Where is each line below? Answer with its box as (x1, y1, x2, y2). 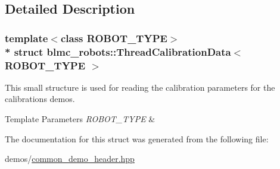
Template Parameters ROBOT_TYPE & (5, 113, 155, 125)
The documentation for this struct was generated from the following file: (5, 132, 269, 145)
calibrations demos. (5, 93, 75, 105)
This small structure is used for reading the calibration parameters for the (5, 81, 275, 93)
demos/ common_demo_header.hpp (5, 152, 135, 165)
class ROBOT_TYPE (60, 30, 167, 45)
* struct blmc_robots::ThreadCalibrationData (5, 44, 231, 59)
